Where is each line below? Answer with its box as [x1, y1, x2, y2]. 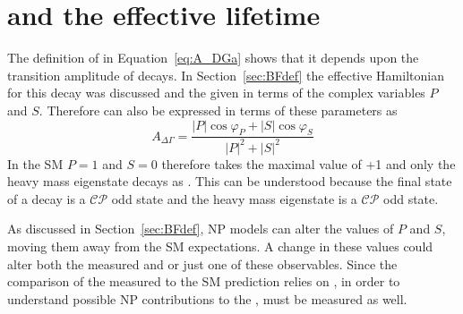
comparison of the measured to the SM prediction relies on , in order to [7, 272, 400, 291]
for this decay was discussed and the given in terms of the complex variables [7, 83, 425, 102]
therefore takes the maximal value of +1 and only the [161, 154, 456, 173]
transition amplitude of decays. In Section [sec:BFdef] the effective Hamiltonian [7, 65, 444, 84]
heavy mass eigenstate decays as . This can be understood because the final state [7, 172, 452, 191]
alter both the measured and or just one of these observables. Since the [7, 254, 398, 273]
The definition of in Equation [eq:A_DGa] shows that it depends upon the [7, 48, 419, 67]
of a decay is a [7, 189, 86, 208]
